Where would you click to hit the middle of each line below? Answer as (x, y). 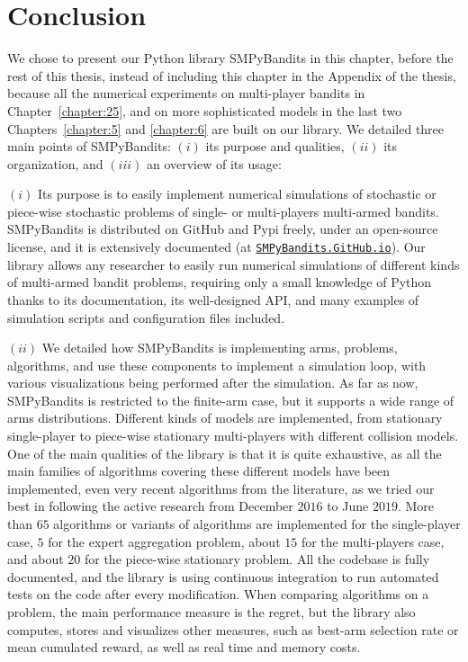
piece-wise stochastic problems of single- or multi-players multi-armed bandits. (223, 211)
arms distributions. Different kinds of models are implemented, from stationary (225, 418)
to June (348, 506)
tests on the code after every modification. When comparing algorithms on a (218, 594)
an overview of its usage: (214, 163)
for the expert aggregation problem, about (164, 541)
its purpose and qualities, (275, 146)
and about (36, 559)
